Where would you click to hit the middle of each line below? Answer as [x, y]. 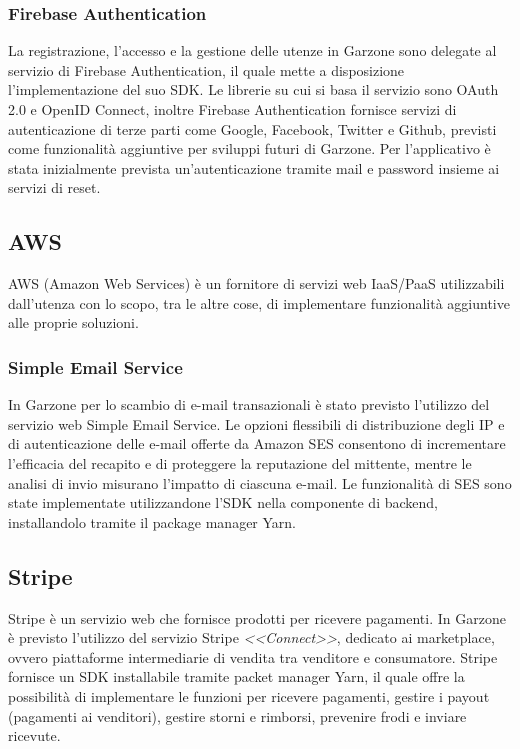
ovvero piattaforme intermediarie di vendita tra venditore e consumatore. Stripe [253, 656]
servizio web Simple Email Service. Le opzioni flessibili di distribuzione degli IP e [256, 423]
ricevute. [34, 735]
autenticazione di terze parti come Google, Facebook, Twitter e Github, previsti [252, 128]
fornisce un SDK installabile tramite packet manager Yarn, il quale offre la [236, 676]
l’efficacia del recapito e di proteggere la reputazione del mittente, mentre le [240, 462]
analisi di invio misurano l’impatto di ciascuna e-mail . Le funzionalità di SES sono [260, 482]
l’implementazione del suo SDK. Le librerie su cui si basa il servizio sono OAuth [253, 89]
